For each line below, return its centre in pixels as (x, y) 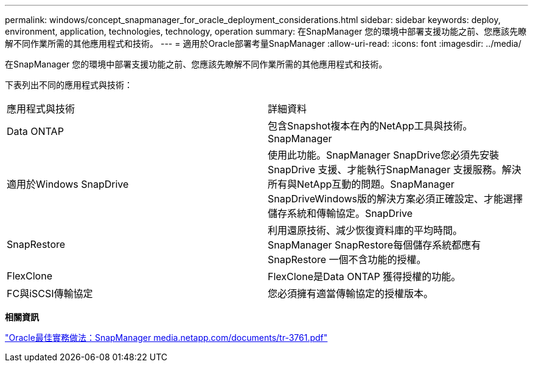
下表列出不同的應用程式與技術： (69, 85)
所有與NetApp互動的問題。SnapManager (361, 184)
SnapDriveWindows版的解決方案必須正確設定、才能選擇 (395, 199)
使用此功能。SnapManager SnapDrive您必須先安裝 (384, 155)
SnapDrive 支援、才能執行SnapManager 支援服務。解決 (395, 170)
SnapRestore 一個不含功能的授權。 (347, 259)
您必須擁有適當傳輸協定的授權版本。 (351, 293)
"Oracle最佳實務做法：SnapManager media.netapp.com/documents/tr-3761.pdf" (166, 338)
